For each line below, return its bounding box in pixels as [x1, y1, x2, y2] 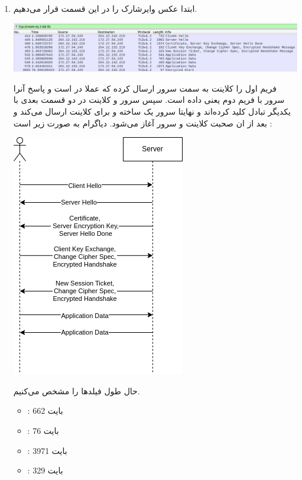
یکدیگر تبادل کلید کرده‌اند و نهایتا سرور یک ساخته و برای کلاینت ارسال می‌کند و [13, 105, 291, 117]
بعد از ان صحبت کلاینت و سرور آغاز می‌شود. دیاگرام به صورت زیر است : [13, 116, 272, 129]
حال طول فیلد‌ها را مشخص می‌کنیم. [13, 384, 140, 397]
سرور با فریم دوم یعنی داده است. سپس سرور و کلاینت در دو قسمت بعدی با [13, 93, 285, 106]
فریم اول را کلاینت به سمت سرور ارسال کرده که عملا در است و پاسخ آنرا [13, 82, 277, 94]
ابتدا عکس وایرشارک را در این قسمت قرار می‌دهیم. [13, 2, 197, 14]
